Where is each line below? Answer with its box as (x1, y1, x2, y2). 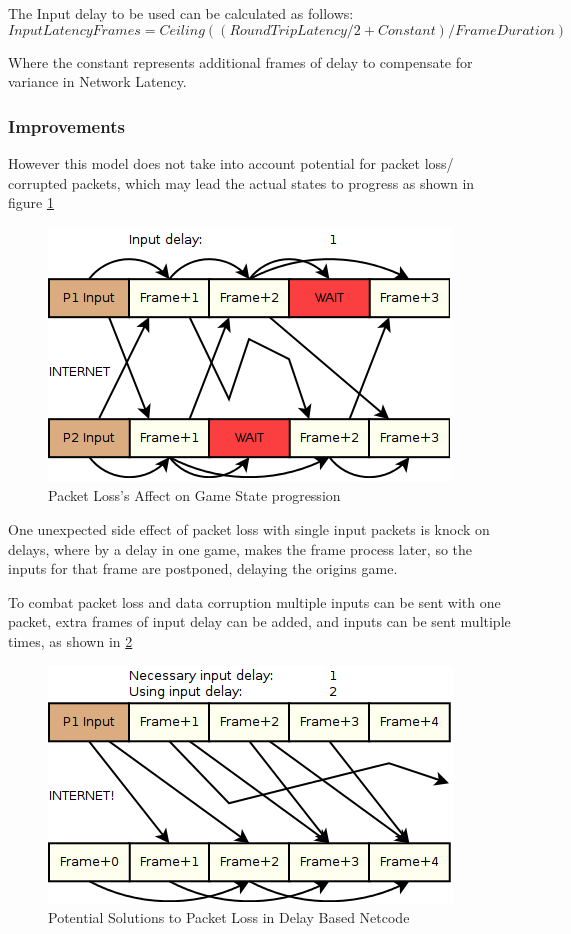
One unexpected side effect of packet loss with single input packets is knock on (8, 518, 490, 539)
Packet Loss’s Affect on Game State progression (48, 485, 341, 506)
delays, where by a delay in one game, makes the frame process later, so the (8, 538, 473, 559)
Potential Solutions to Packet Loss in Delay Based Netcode (48, 907, 410, 928)
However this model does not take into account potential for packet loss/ (8, 153, 454, 173)
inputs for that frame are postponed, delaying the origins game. (8, 558, 398, 579)
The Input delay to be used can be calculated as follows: (8, 3, 354, 23)
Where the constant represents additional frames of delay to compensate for (8, 51, 473, 72)
